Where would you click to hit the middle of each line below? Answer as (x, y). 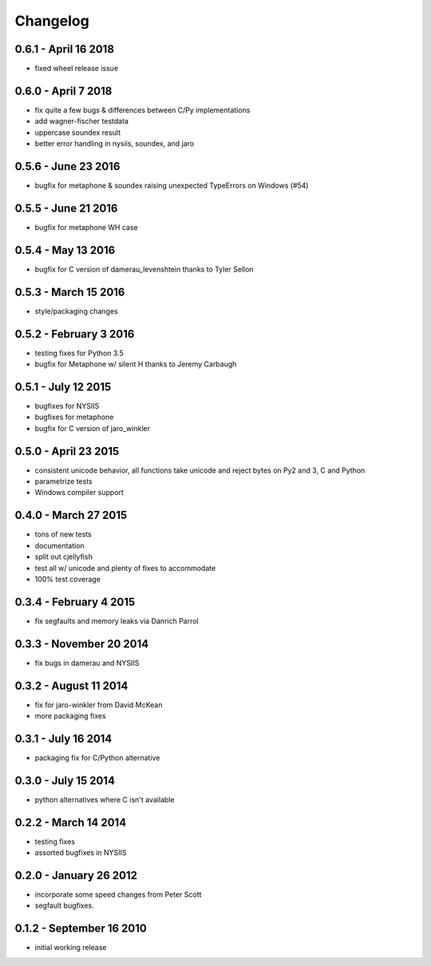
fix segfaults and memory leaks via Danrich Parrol (117, 621)
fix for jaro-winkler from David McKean (99, 705)
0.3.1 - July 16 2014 (63, 738)
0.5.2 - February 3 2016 (75, 334)
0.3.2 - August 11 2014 (71, 685)
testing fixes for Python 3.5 (79, 353)
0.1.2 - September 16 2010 (81, 929)
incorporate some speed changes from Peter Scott (118, 895)
